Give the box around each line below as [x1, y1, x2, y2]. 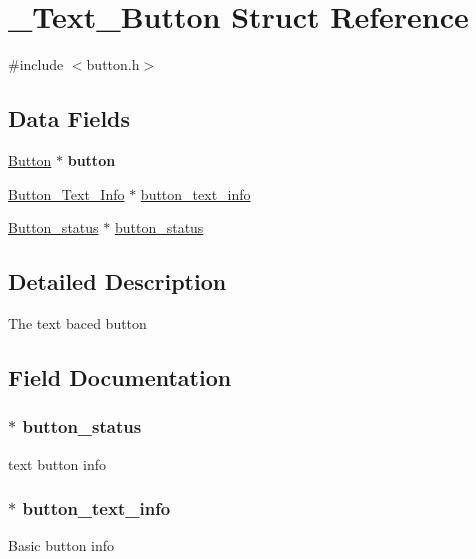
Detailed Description [8, 266, 227, 297]
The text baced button [8, 312, 147, 333]
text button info [8, 453, 107, 474]
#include [8, 54, 64, 75]
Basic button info [8, 535, 115, 556]
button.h [86, 54, 140, 75]
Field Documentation [8, 361, 232, 392]
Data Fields [8, 103, 131, 134]
